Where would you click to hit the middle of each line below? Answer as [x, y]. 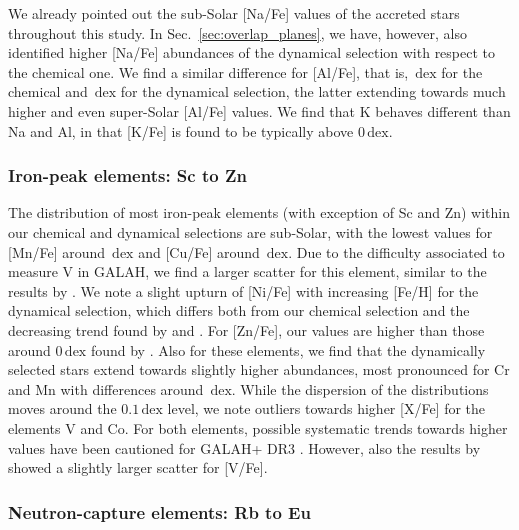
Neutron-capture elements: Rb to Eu [159, 511]
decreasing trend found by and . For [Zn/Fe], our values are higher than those [246, 329]
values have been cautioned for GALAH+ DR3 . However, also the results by [244, 447]
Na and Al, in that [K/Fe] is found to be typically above [181, 130]
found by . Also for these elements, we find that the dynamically [288, 349]
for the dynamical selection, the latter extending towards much [313, 91]
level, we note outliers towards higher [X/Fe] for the [326, 408]
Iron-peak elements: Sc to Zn [127, 175]
